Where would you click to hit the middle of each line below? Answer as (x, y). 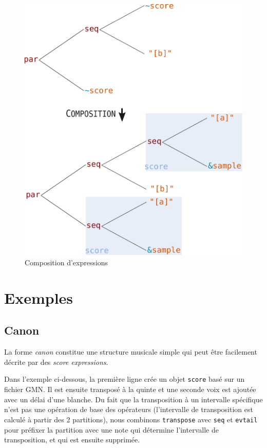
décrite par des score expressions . (56, 362)
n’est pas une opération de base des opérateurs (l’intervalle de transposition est (129, 409)
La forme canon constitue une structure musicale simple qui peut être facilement (131, 352)
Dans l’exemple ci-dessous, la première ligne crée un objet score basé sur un (125, 379)
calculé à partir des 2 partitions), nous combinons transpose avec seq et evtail (131, 419)
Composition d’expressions (66, 262)
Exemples (39, 297)
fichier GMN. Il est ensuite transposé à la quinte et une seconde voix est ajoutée (130, 389)
